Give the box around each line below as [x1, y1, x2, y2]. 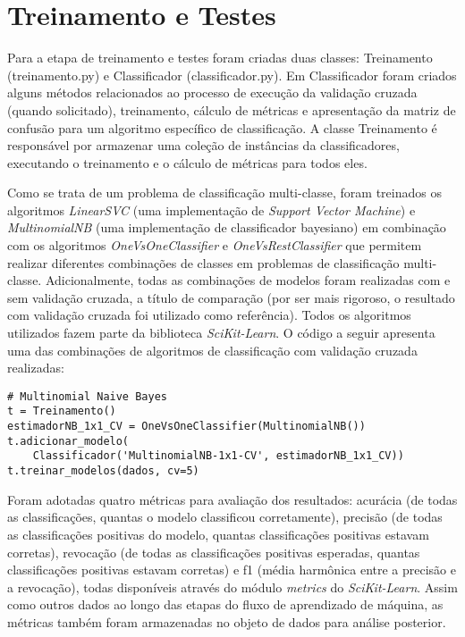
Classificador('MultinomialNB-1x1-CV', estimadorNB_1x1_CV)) [32, 449, 404, 463]
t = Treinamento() [7, 405, 116, 418]
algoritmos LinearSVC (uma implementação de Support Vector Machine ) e [7, 200, 416, 219]
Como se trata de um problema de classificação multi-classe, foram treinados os [7, 183, 442, 202]
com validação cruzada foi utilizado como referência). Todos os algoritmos [7, 306, 411, 324]
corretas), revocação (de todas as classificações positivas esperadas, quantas [7, 542, 420, 561]
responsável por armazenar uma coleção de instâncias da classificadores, [7, 136, 400, 155]
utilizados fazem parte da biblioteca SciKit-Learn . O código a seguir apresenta [7, 323, 435, 342]
